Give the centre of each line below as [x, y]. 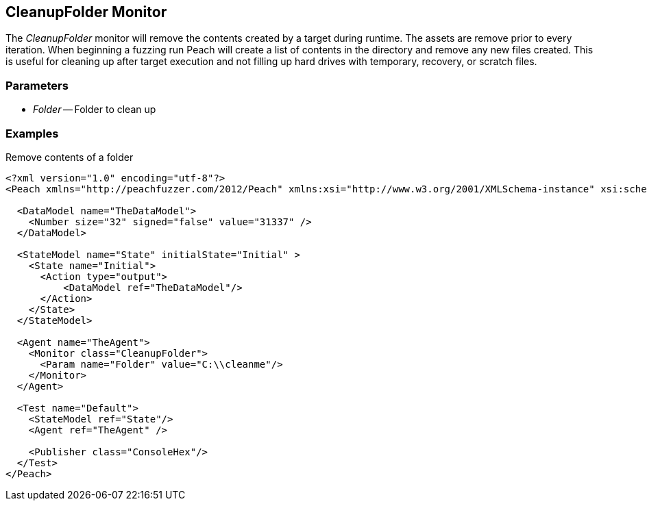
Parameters [37, 85]
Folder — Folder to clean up [95, 110]
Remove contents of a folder [70, 157]
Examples [32, 133]
